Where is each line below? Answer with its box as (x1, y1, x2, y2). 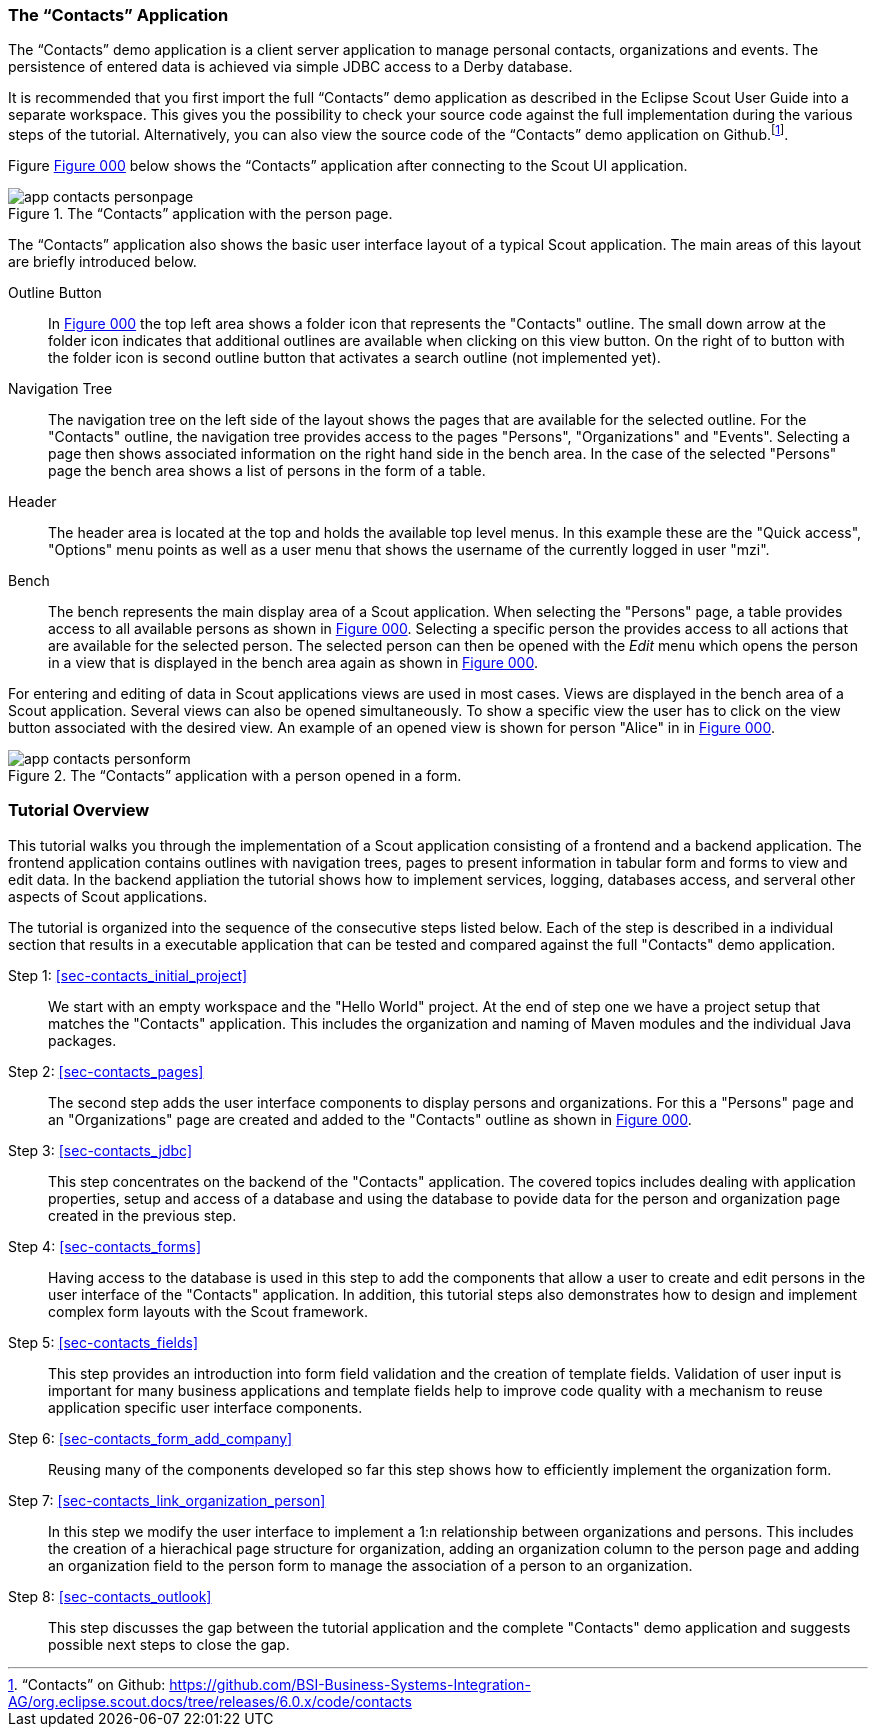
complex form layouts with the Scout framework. (48, 1302, 369, 1320)
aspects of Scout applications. (8, 887, 208, 905)
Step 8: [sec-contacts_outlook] (8, 1587, 212, 1605)
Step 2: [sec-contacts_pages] (8, 1062, 204, 1080)
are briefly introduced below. (8, 253, 197, 271)
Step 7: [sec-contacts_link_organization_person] (8, 1491, 326, 1509)
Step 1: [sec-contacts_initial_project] (8, 966, 248, 984)
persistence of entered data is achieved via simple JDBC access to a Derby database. (8, 58, 573, 76)
